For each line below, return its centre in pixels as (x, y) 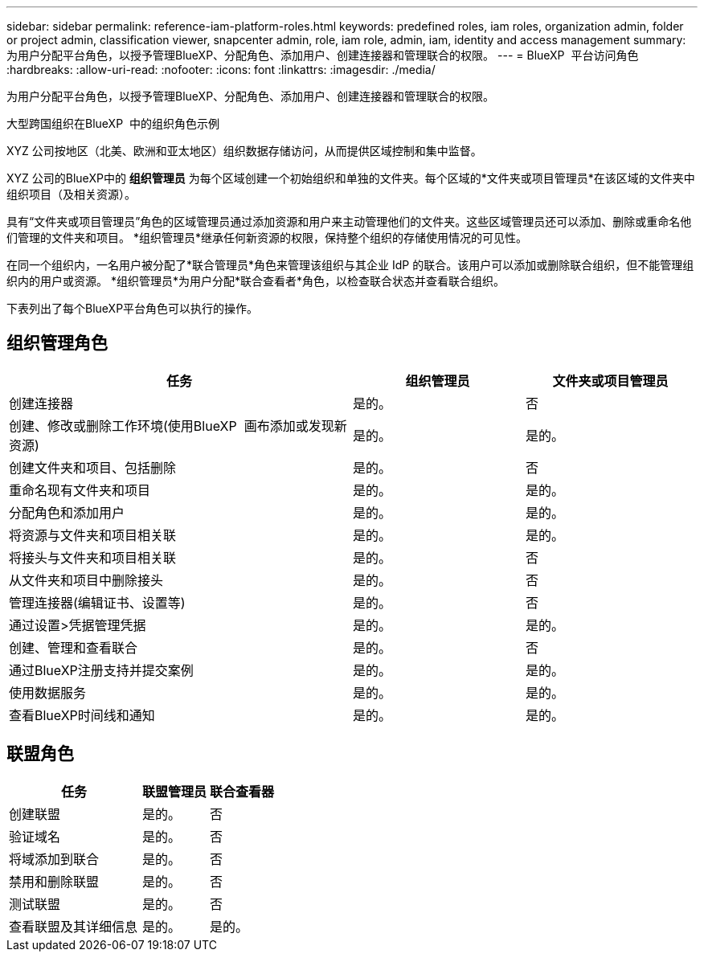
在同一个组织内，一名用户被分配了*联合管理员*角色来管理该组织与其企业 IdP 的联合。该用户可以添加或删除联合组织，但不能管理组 (350, 265)
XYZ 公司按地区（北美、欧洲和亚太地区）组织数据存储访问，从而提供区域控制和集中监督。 (244, 151)
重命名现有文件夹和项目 (80, 490)
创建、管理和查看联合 (74, 647)
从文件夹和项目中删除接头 (86, 580)
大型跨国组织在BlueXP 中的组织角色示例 (113, 123)
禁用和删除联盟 (54, 881)
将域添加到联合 (54, 859)
